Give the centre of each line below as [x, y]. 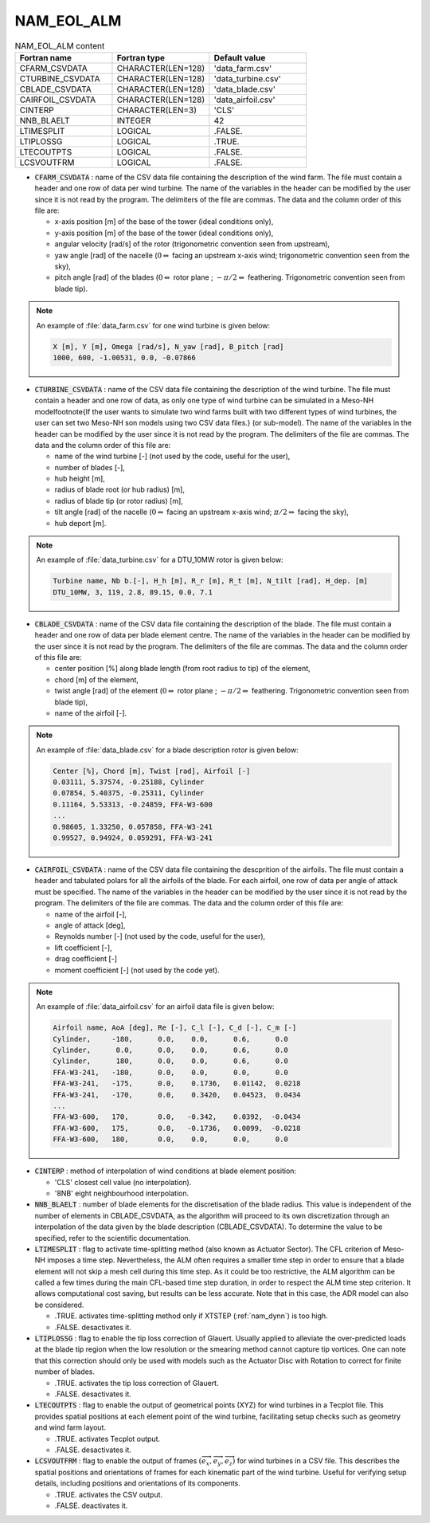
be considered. [59, 1305]
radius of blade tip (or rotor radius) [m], [119, 500]
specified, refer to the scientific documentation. [113, 1238]
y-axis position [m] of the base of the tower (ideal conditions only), [164, 233]
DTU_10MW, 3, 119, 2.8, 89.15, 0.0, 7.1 [133, 592]
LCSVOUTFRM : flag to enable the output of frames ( [118, 1461]
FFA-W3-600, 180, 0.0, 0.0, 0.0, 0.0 [170, 1139]
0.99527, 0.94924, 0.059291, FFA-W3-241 [133, 838]
